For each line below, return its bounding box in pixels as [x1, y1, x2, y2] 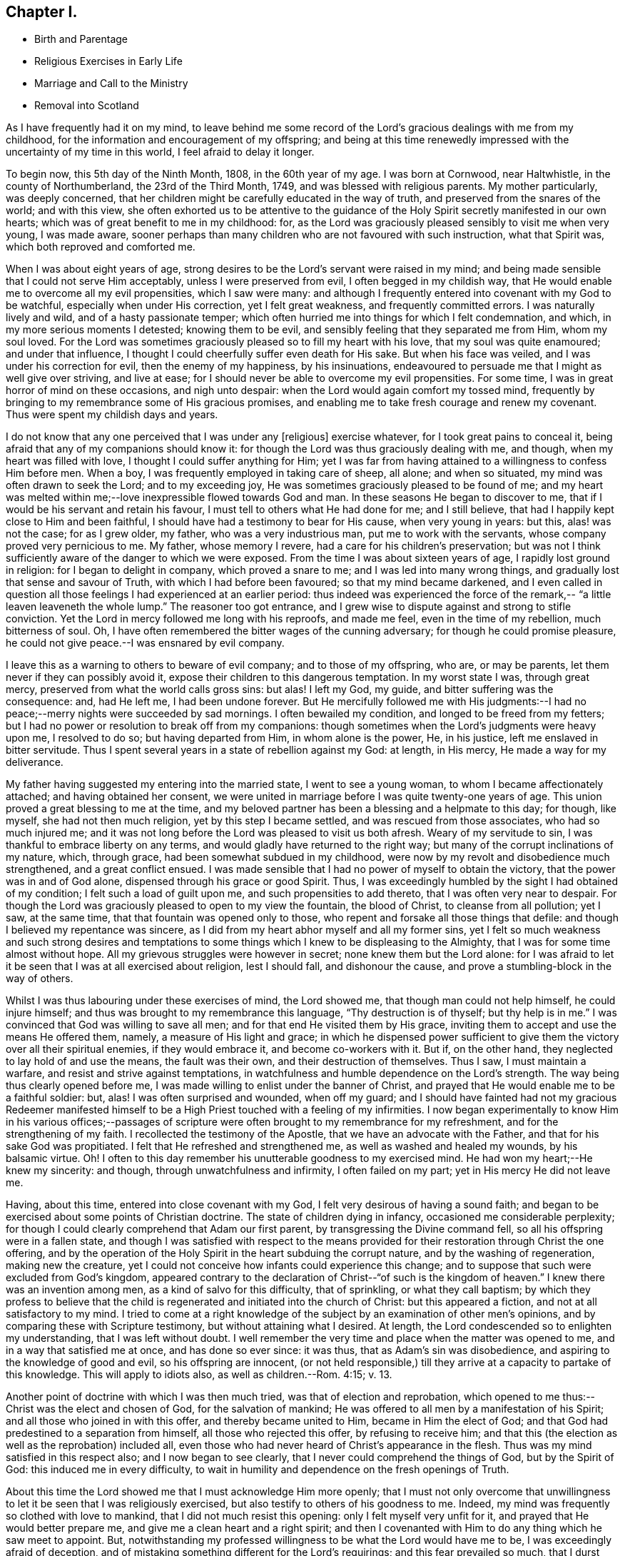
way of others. [6, 972, 73, 985]
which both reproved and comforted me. [6, 241, 195, 253]
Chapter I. [6, 3, 78, 21]
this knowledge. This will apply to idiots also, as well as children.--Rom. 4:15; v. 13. [6, 1368, 392, 1381]
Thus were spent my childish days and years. [6, 408, 218, 421]
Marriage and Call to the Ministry [34, 77, 188, 90]
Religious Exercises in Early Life [34, 55, 183, 68]
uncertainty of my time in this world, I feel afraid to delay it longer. [6, 146, 315, 158]
